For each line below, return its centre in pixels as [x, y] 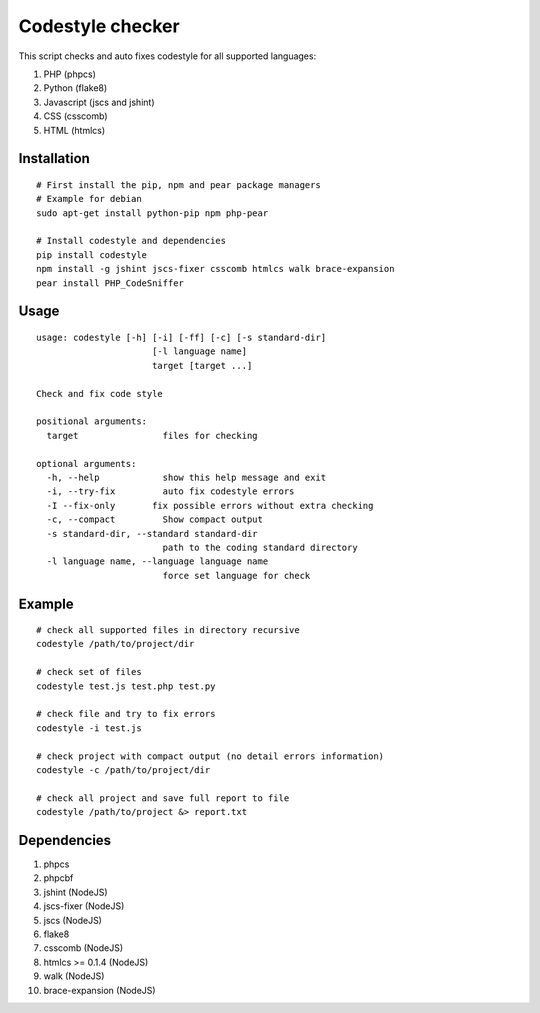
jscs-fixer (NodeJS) [84, 906]
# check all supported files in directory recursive [168, 630]
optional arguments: [86, 463]
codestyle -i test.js [89, 728]
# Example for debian [89, 199]
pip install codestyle [92, 254]
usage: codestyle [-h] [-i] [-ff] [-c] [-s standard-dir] [181, 338]
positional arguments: [92, 421]
